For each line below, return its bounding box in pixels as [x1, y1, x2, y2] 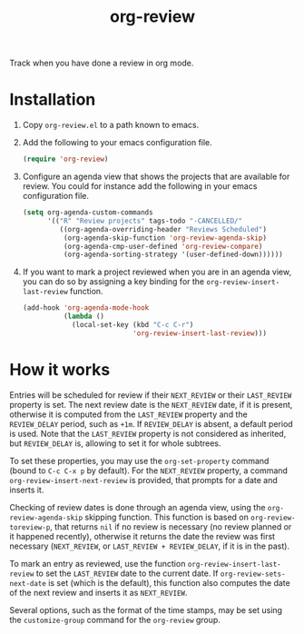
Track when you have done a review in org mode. [9, 57, 194, 69]
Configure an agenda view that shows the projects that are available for [22, 171, 290, 182]
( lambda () [63, 312, 104, 322]
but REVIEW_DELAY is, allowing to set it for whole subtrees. [9, 438, 221, 449]
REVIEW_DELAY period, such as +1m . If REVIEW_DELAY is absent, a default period [9, 418, 293, 429]
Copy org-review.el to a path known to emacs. [22, 120, 200, 131]
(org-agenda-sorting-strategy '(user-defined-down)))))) [63, 250, 283, 260]
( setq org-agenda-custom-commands [22, 208, 153, 217]
